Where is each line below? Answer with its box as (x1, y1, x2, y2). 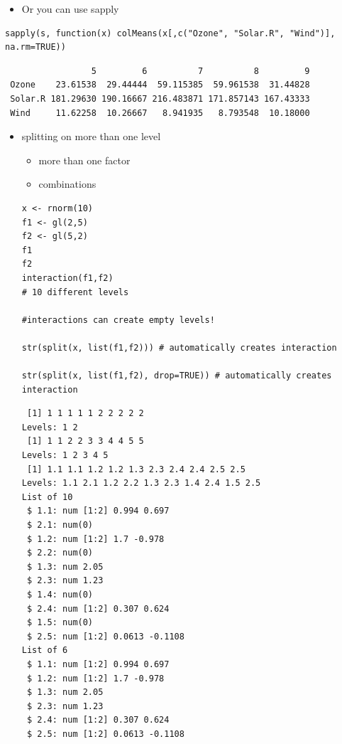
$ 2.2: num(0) (26, 548, 94, 558)
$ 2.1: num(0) (26, 520, 94, 530)
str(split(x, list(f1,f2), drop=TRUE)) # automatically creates (21, 371, 332, 381)
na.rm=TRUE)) (5, 42, 66, 53)
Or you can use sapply (21, 1, 119, 16)
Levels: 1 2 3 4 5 (21, 450, 109, 461)
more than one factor (38, 152, 131, 167)
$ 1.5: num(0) (26, 617, 94, 628)
